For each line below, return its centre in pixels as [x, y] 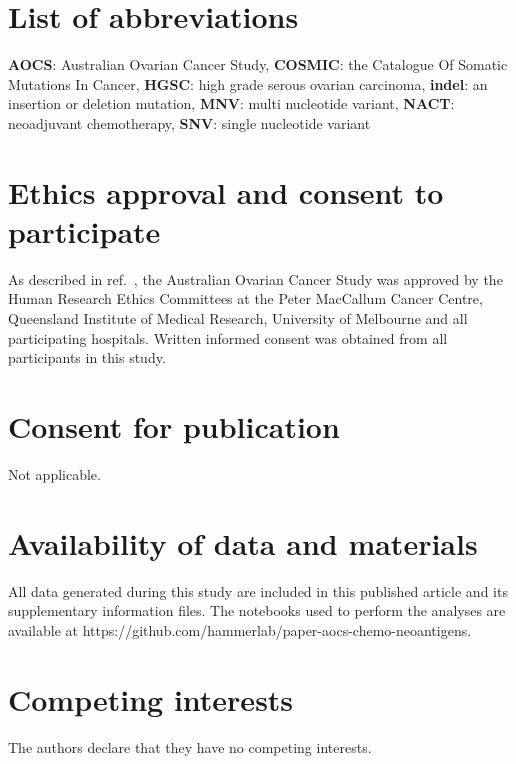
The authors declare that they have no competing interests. [190, 746]
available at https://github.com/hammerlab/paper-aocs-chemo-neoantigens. [240, 629]
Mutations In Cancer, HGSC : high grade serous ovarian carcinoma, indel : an [248, 83]
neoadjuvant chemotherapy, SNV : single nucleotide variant [189, 122]
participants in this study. [87, 357]
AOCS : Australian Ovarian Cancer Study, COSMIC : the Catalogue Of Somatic [258, 64]
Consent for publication [174, 425]
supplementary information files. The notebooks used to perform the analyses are [257, 610]
